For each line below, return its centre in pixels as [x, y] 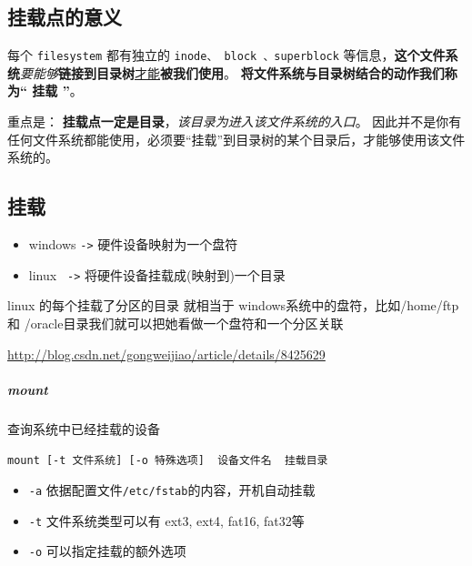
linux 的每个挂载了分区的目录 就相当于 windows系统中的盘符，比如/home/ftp [233, 305]
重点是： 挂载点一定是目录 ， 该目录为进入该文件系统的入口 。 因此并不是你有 [235, 121]
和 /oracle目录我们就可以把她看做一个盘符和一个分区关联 [176, 323]
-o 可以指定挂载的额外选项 [107, 551]
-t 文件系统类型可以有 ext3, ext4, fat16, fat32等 [166, 520]
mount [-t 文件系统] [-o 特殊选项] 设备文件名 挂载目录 [168, 461]
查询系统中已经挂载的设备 [84, 428]
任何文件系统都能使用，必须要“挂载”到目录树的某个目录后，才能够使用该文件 [236, 139]
